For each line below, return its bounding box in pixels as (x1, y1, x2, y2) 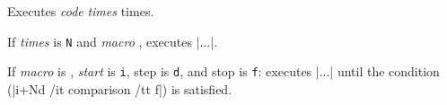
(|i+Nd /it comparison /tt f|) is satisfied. (7, 79, 232, 98)
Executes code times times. (7, 2, 154, 20)
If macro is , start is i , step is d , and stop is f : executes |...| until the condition (7, 62, 440, 81)
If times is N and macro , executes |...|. (7, 31, 218, 50)
